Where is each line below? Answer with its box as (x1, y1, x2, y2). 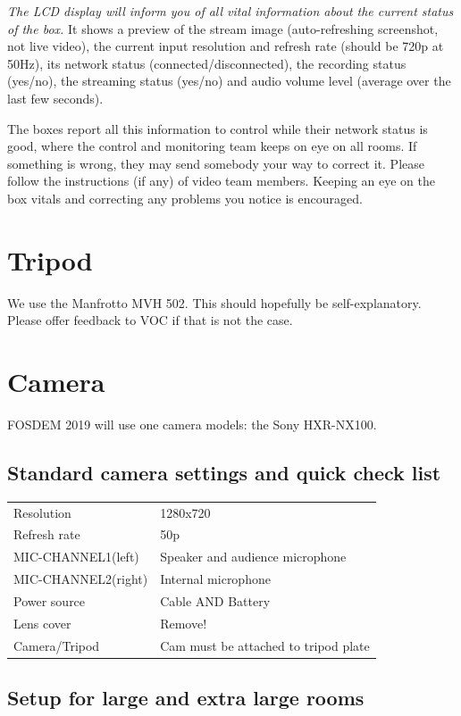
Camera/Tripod (13, 636, 100, 654)
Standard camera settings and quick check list (7, 458, 441, 486)
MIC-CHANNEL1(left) (13, 547, 139, 566)
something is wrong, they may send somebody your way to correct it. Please (7, 154, 424, 172)
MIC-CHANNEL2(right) (13, 570, 148, 588)
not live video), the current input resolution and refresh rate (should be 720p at (7, 37, 444, 55)
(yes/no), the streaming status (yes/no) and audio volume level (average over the (7, 71, 451, 90)
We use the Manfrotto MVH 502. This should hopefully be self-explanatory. (7, 293, 422, 312)
